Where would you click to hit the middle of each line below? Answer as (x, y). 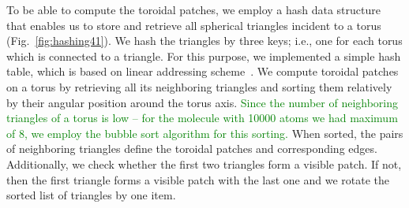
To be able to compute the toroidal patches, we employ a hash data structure (193, 9)
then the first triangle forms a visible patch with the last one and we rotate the (198, 179)
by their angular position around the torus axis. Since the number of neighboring (203, 102)
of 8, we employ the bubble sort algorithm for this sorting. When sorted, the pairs (205, 133)
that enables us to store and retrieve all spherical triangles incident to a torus (194, 25)
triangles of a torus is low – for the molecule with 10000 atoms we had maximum (202, 118)
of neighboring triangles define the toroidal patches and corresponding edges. (192, 149)
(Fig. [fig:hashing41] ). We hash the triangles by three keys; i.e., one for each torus (204, 41)
